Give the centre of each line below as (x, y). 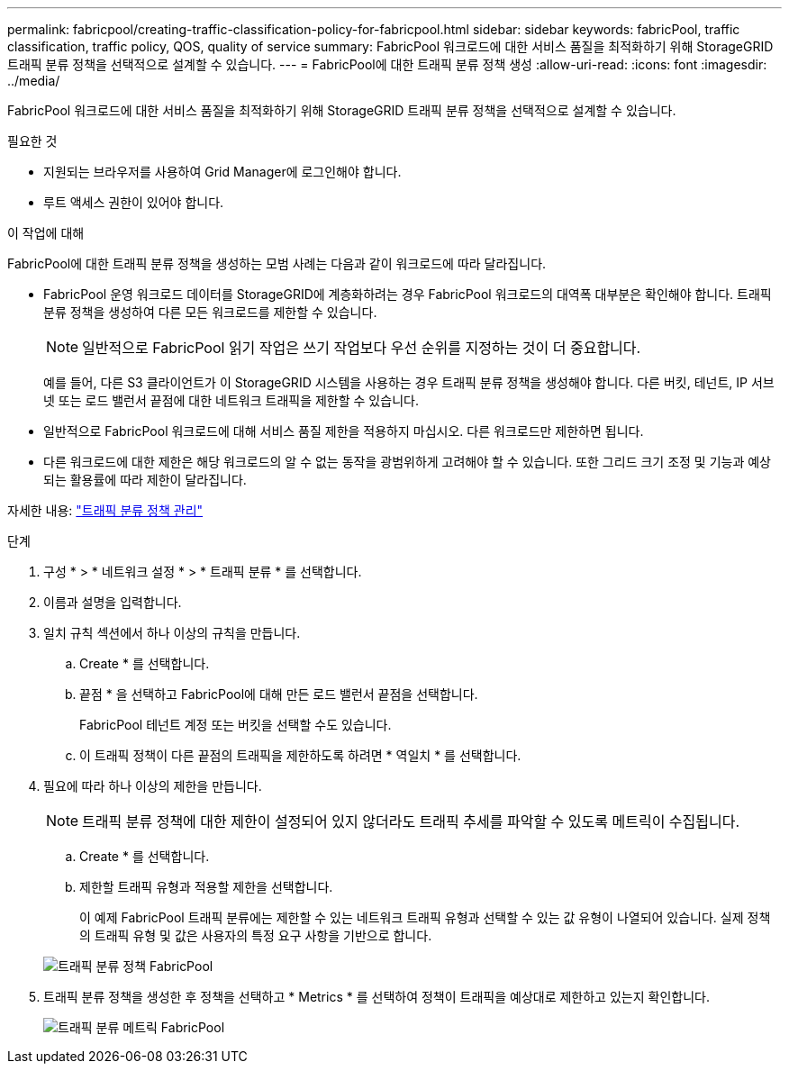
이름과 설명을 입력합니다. (113, 602)
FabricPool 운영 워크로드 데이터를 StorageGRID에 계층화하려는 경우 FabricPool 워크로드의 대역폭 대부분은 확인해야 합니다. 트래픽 (408, 294)
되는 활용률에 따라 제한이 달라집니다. (145, 480)
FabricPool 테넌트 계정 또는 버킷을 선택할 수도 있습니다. (236, 725)
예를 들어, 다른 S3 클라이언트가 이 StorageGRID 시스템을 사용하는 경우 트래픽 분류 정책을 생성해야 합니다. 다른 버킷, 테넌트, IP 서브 (409, 382)
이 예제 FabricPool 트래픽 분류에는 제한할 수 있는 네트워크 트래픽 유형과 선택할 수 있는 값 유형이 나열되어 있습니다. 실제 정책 (425, 917)
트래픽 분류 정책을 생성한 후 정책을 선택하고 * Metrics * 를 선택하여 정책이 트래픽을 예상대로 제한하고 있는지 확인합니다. (376, 997)
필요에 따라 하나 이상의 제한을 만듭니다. (153, 786)
